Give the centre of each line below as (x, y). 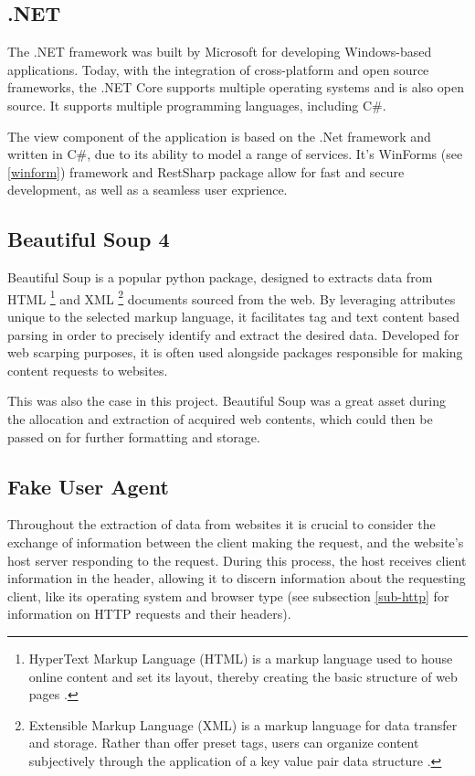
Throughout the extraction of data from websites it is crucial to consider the (222, 524)
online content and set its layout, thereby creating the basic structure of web (243, 676)
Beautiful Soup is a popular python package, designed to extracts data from (220, 277)
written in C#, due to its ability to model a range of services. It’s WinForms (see (235, 154)
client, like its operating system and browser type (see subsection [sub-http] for (228, 595)
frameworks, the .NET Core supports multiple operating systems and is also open (236, 87)
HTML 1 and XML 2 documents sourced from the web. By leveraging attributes (232, 297)
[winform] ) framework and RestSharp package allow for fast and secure (206, 171)
